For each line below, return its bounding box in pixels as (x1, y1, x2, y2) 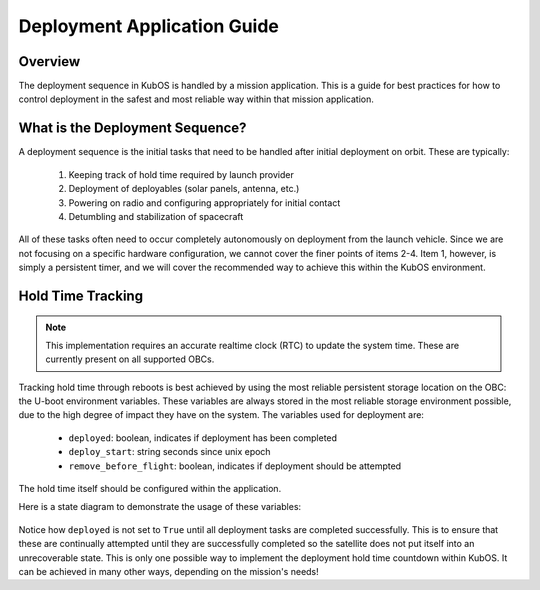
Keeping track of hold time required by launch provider (68, 168, 294, 180)
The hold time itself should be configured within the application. (18, 483, 282, 495)
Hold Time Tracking (18, 287, 144, 304)
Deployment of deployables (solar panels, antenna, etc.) (68, 183, 300, 195)
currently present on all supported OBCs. (45, 353, 215, 365)
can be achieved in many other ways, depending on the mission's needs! (18, 565, 319, 577)
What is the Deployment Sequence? (18, 120, 247, 137)
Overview (18, 53, 81, 70)
